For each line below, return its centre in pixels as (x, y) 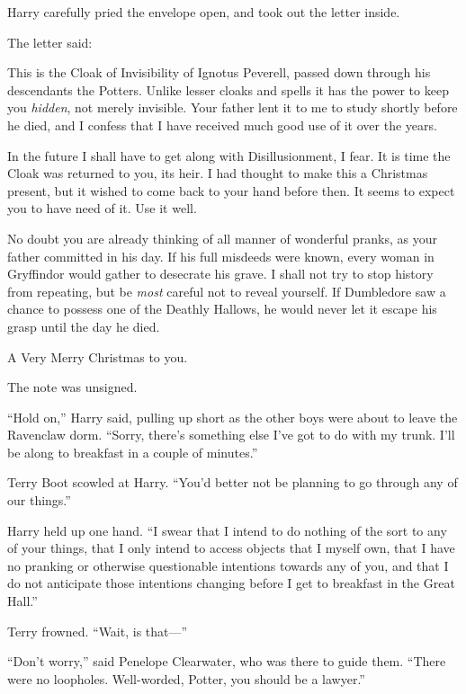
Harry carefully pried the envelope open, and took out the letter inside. (204, 12)
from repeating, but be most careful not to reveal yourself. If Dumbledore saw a (227, 291)
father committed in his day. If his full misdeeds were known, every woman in (221, 256)
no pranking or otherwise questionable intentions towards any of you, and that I (228, 565)
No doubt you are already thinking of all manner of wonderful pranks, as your (223, 238)
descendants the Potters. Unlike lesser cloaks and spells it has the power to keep (228, 89)
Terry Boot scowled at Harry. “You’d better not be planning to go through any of (233, 482)
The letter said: (50, 42)
